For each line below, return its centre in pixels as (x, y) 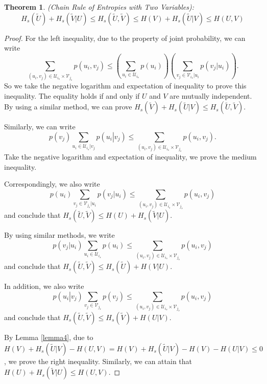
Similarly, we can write (40, 127)
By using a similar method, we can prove (68, 107)
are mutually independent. (211, 95)
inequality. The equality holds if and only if (72, 95)
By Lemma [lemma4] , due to (49, 337)
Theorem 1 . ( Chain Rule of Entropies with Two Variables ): (99, 7)
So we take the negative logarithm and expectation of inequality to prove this (125, 86)
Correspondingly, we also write (52, 184)
